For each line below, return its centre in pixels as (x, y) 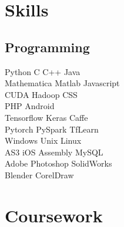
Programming (47, 47)
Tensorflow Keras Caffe (46, 117)
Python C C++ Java (43, 71)
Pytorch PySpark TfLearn (52, 129)
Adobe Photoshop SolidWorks (58, 163)
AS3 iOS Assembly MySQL (54, 152)
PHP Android (30, 106)
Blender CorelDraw (39, 175)
